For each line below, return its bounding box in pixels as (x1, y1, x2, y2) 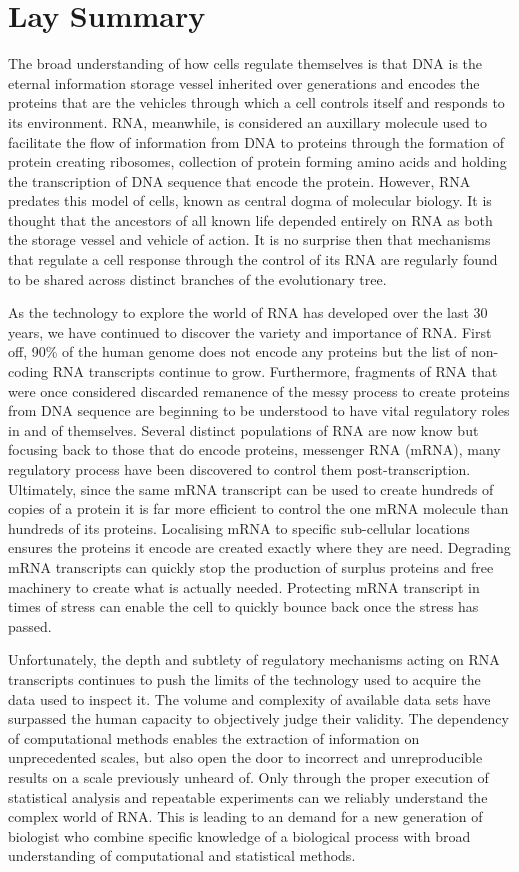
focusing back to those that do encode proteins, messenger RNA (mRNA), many (8, 439, 501, 460)
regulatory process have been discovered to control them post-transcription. (8, 459, 471, 479)
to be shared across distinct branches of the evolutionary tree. (8, 268, 387, 289)
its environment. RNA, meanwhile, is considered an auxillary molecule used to (8, 111, 487, 132)
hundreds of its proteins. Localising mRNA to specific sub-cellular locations (8, 517, 470, 538)
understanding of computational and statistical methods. (8, 845, 356, 866)
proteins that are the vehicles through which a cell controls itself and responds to (8, 92, 505, 113)
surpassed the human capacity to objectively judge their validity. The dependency (8, 708, 509, 729)
